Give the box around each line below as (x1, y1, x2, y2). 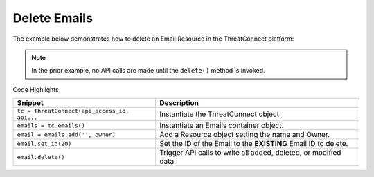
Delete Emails (12, 10, 93, 26)
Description (159, 98, 199, 108)
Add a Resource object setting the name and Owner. (159, 130, 330, 140)
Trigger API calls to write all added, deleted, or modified (159, 148, 341, 158)
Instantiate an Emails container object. (159, 121, 284, 131)
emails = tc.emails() (17, 122, 86, 129)
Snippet (17, 98, 44, 108)
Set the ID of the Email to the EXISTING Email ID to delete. (159, 139, 348, 149)
